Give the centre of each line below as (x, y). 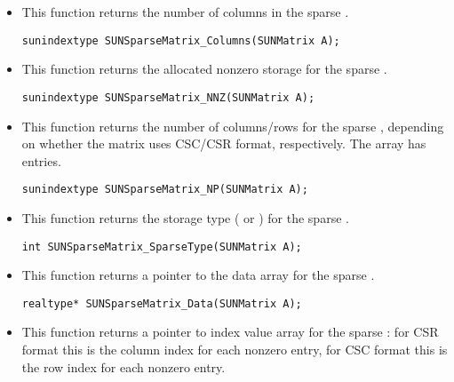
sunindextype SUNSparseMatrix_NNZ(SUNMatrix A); (168, 97)
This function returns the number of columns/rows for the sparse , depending (233, 126)
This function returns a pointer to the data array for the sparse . (198, 275)
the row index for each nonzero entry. (123, 366)
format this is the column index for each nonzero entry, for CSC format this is (235, 350)
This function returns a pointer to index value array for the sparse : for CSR (230, 332)
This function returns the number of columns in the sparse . (185, 12)
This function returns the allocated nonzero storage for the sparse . (204, 69)
